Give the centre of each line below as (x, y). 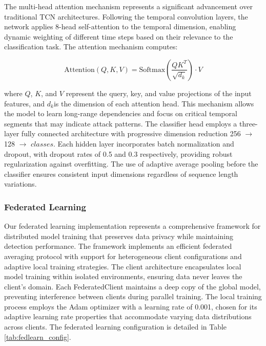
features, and (25, 103)
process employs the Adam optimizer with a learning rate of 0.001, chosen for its (131, 306)
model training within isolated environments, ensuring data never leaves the (123, 276)
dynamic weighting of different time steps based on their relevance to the (119, 36)
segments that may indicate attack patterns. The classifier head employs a (121, 123)
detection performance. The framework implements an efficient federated (118, 246)
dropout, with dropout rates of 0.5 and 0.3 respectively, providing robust (118, 153)
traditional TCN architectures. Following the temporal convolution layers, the (126, 16)
